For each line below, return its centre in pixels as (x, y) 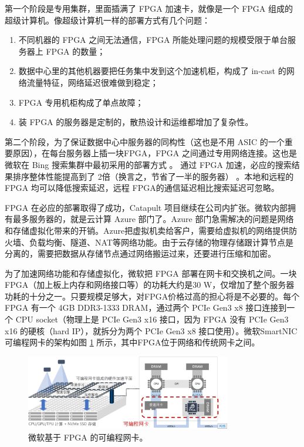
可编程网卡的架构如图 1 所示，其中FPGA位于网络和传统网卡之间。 (132, 342)
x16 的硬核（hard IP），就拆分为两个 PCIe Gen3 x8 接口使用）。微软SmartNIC (151, 330)
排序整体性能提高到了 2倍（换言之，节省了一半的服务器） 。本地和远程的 (153, 176)
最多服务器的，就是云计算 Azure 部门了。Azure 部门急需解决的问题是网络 (153, 219)
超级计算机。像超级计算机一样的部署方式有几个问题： (107, 20)
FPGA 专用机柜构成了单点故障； (81, 102)
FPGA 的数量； (76, 51)
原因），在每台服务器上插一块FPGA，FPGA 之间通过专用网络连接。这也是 (155, 153)
